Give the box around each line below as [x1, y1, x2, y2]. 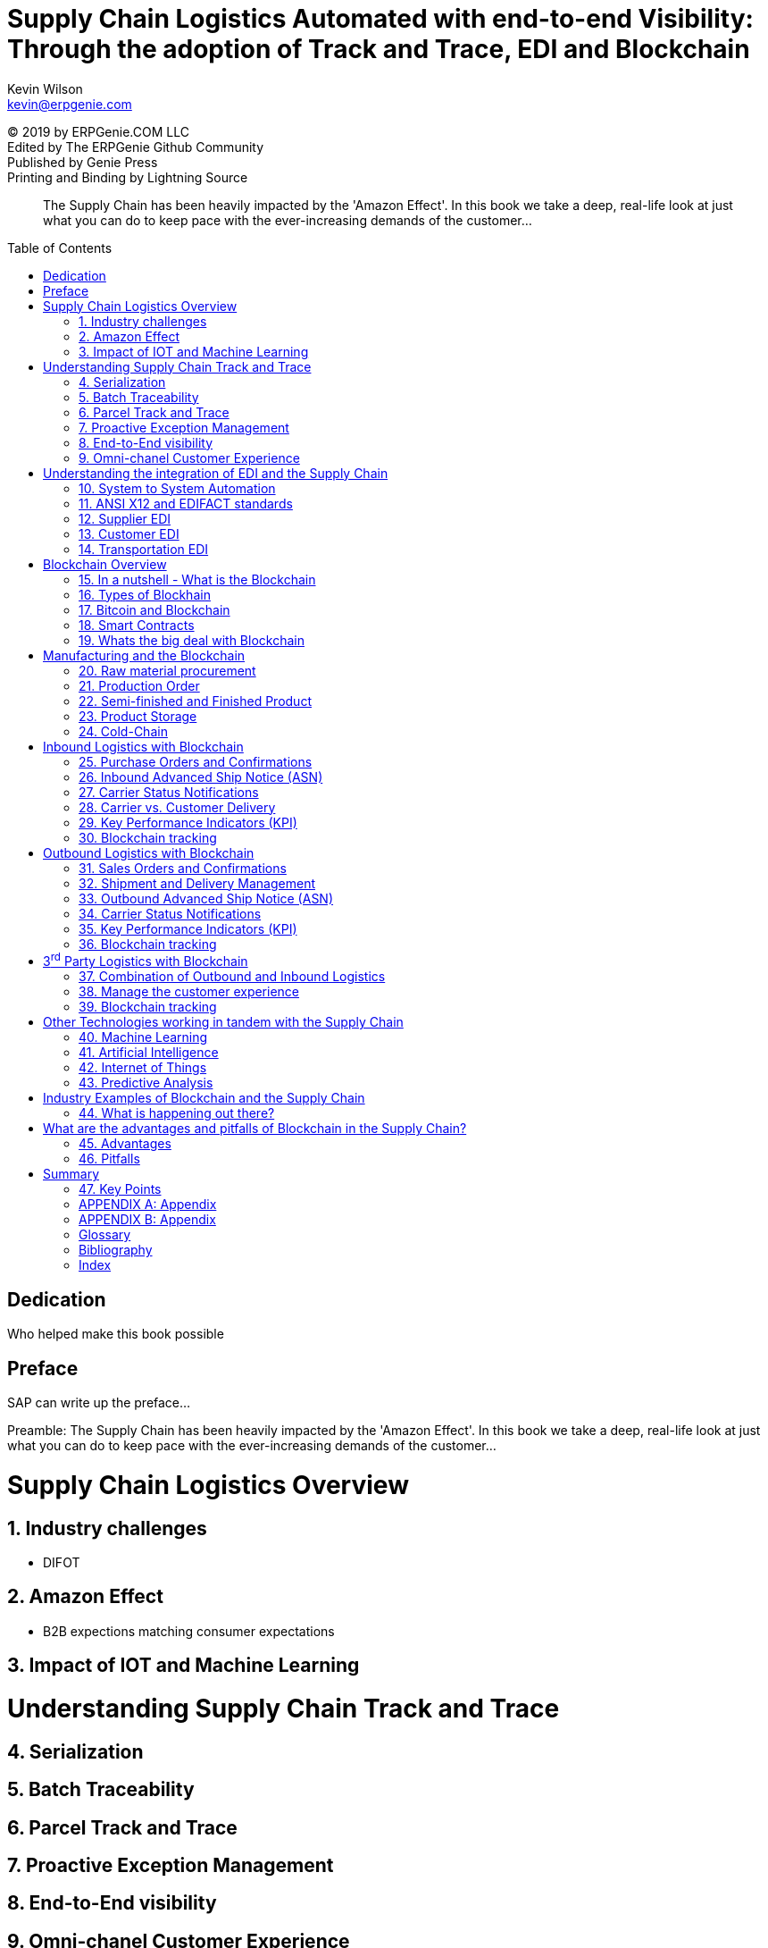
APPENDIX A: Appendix [79, 1197, 217, 1213]
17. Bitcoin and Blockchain [79, 601, 230, 617]
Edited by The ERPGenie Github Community [7, 139, 264, 155]
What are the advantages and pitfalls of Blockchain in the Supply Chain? [43, 1121, 467, 1137]
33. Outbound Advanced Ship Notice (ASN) [79, 890, 334, 906]
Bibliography [79, 1242, 153, 1258]
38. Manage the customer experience [79, 984, 300, 1000]
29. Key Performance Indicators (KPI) [79, 814, 297, 830]
